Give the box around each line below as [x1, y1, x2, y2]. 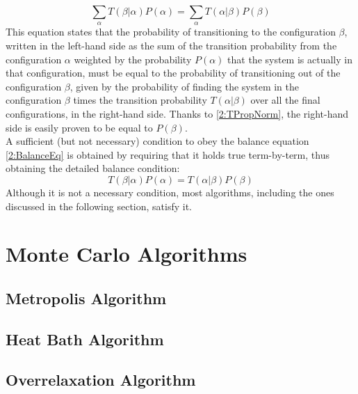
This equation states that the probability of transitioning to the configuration [6, 24, 336, 39]
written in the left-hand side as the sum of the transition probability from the [6, 38, 337, 52]
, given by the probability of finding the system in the [70, 79, 300, 93]
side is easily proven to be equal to [6, 120, 153, 134]
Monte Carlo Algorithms [6, 239, 247, 268]
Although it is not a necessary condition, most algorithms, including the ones [6, 184, 334, 199]
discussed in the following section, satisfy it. [6, 198, 193, 213]
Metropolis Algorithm [6, 287, 167, 308]
